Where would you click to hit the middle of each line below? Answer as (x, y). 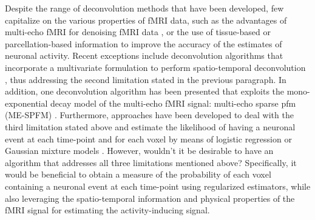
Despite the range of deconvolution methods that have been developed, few (144, 8)
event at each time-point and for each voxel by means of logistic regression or (148, 138)
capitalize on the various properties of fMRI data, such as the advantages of (146, 20)
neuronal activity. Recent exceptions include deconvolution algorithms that (144, 55)
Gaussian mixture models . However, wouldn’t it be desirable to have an (139, 151)
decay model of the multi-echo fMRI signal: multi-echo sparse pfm (173, 103)
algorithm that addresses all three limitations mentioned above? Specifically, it (151, 162)
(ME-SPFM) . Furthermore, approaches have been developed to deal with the (149, 115)
